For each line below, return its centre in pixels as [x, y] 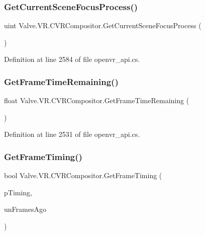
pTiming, [18, 192]
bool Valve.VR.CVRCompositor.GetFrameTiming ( [83, 175]
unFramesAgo [25, 209]
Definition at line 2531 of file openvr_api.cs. [72, 134]
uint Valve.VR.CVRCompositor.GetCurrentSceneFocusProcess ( [103, 25]
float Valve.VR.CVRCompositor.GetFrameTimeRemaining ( [97, 100]
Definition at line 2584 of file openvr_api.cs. [72, 59]
